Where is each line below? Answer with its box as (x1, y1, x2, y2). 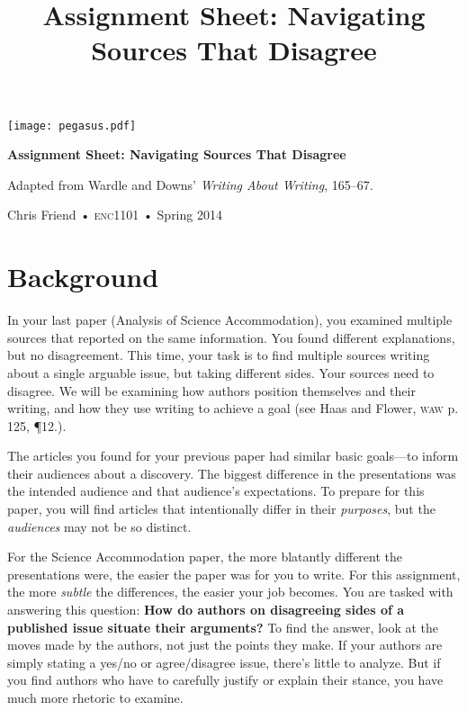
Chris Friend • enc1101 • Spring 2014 (7, 205, 222, 224)
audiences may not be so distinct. (7, 517, 192, 535)
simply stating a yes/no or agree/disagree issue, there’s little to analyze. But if (7, 652, 441, 671)
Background (7, 258, 159, 295)
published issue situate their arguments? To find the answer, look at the (7, 617, 439, 636)
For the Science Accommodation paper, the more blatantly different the (7, 547, 403, 566)
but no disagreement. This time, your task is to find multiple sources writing (7, 346, 430, 364)
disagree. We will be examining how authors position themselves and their (7, 381, 416, 400)
